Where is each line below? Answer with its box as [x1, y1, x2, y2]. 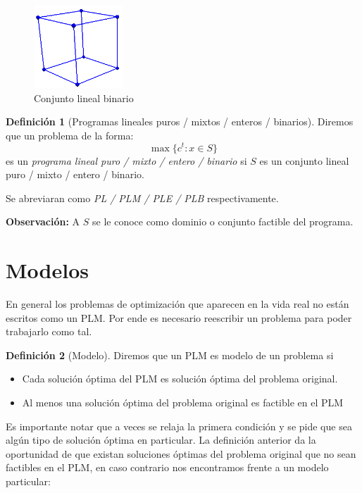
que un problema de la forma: [6, 127, 134, 142]
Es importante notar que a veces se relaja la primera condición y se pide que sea [6, 418, 352, 433]
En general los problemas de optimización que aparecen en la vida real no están [6, 297, 349, 311]
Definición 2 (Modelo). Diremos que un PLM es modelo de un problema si [6, 347, 334, 362]
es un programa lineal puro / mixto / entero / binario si [6, 153, 247, 168]
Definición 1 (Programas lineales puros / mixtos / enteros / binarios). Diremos [6, 114, 354, 129]
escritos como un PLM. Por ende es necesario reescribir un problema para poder [6, 310, 352, 325]
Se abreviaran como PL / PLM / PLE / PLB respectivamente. [6, 190, 279, 205]
